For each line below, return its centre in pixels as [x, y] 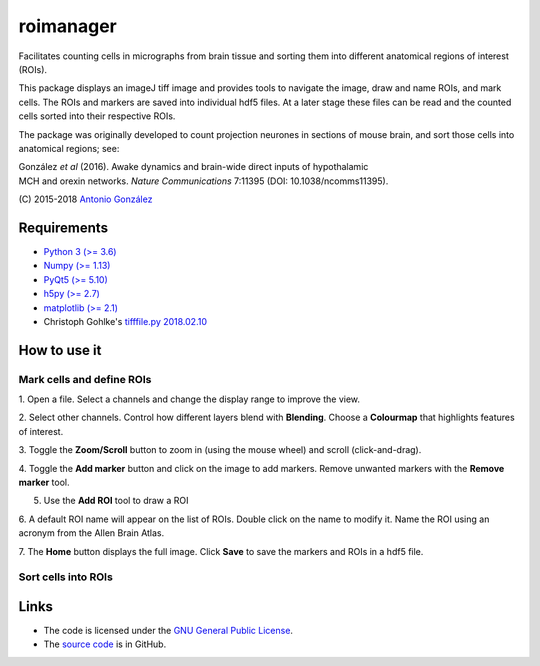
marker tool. [44, 482]
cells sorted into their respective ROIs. [97, 116]
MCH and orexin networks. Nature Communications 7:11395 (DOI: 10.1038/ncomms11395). [203, 181]
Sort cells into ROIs [66, 577]
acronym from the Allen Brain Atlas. [91, 533]
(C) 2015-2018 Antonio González [85, 199]
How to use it [60, 350]
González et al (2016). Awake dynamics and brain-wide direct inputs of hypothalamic [193, 167]
